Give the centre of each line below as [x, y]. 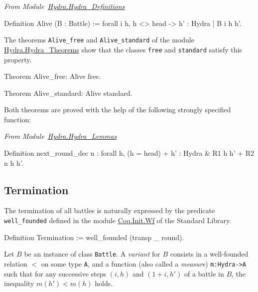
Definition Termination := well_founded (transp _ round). [94, 237]
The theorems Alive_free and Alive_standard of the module [99, 40]
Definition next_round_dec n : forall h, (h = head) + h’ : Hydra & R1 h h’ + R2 [129, 153]
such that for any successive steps [55, 273]
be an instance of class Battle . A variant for [92, 254]
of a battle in [204, 273]
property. [18, 59]
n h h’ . [14, 162]
